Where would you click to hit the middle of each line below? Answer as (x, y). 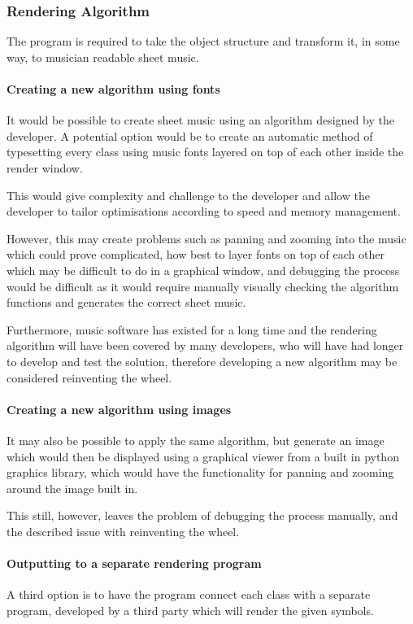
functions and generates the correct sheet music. (126, 302)
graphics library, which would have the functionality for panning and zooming (200, 472)
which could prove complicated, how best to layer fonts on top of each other (196, 254)
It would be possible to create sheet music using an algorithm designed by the (200, 120)
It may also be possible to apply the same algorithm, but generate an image (196, 440)
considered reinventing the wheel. (89, 377)
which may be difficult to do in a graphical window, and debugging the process (203, 270)
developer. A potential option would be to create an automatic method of (190, 135)
